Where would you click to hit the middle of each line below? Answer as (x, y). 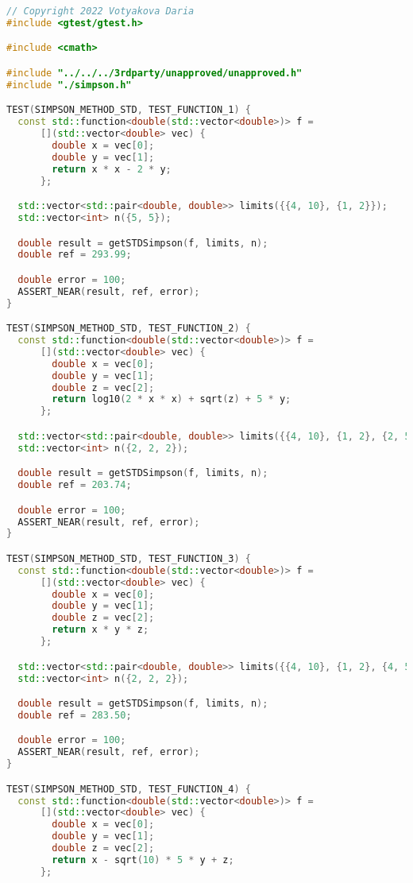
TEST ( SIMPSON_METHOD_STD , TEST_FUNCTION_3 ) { (129, 558)
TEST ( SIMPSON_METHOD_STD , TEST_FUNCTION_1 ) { (129, 110)
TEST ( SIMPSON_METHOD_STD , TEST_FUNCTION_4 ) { (129, 789)
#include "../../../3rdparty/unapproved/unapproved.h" (154, 73)
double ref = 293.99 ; (75, 255)
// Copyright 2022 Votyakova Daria (100, 11)
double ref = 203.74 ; (75, 485)
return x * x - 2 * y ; (112, 169)
